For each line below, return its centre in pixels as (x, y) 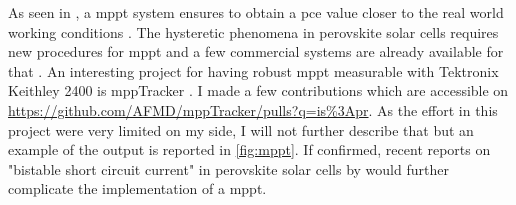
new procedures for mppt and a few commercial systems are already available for (256, 51)
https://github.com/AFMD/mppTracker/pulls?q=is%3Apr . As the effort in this (253, 109)
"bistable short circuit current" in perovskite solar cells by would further (228, 168)
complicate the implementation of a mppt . (137, 188)
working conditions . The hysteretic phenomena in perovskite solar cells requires (253, 31)
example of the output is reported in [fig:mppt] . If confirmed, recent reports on (249, 149)
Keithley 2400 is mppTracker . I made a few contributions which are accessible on (258, 90)
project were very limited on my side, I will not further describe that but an (241, 129)
